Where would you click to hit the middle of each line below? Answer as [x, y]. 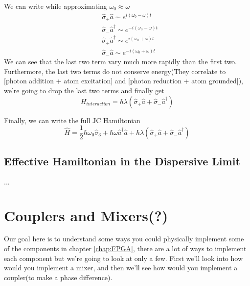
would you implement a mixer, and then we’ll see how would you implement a [121, 268]
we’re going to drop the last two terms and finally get [84, 90]
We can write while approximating [56, 6]
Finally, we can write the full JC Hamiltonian [72, 120]
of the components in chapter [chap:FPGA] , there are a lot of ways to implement [125, 248]
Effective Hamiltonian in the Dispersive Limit [122, 161]
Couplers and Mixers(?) [86, 215]
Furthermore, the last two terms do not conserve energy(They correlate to [115, 71]
